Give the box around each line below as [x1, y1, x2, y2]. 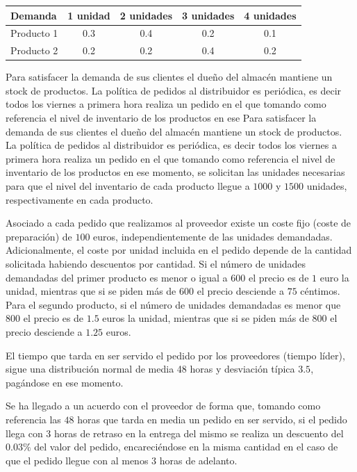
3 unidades [182, 8, 235, 22]
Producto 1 [10, 26, 58, 40]
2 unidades [119, 8, 173, 22]
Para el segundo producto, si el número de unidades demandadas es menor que [6, 297, 341, 311]
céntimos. [300, 284, 340, 298]
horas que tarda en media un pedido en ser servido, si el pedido [77, 412, 347, 426]
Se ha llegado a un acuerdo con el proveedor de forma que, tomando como [6, 398, 321, 413]
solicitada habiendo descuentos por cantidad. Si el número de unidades [6, 257, 306, 270]
